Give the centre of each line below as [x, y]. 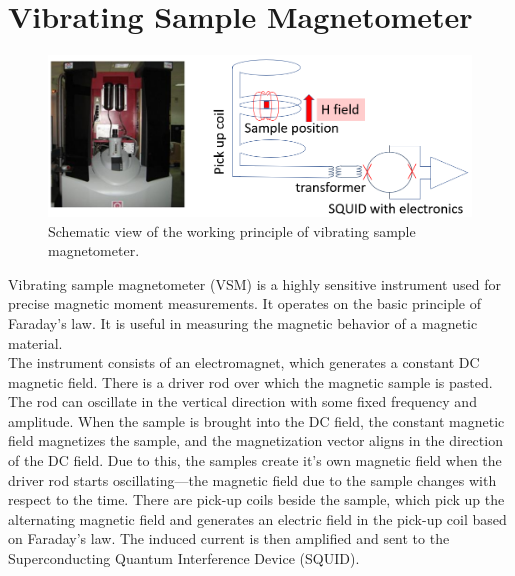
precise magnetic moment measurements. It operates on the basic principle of [244, 303]
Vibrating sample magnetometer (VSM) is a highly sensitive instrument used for [254, 283]
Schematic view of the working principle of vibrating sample [232, 230]
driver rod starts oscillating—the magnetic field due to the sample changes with [252, 479]
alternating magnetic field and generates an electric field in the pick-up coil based [257, 518]
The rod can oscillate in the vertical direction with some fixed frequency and [242, 401]
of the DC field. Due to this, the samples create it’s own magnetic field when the [255, 460]
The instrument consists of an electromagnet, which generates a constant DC [244, 362]
